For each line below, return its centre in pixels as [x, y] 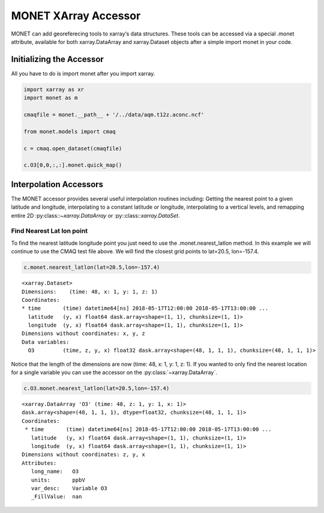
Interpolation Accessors [57, 184]
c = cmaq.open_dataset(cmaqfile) [73, 148]
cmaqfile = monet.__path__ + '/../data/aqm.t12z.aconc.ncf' [114, 115]
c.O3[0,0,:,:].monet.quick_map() [73, 165]
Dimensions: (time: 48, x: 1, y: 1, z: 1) [90, 291]
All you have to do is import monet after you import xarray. [83, 73]
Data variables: [46, 342]
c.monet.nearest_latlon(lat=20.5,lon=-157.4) [92, 267]
